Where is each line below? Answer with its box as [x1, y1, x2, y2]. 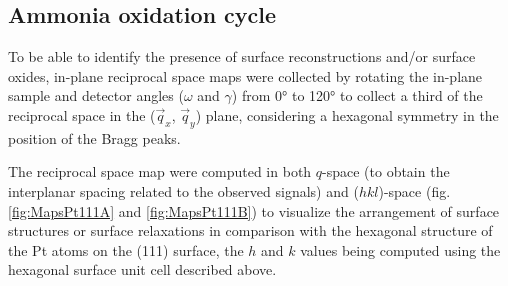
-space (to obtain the [322, 161, 450, 182]
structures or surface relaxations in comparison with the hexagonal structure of [8, 220, 493, 241]
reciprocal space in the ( [8, 104, 156, 125]
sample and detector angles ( [8, 85, 184, 106]
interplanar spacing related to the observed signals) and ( [8, 180, 359, 201]
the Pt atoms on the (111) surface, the [8, 239, 244, 260]
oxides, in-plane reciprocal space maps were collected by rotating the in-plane [8, 65, 483, 86]
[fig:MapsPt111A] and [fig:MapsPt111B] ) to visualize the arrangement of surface [8, 200, 500, 221]
